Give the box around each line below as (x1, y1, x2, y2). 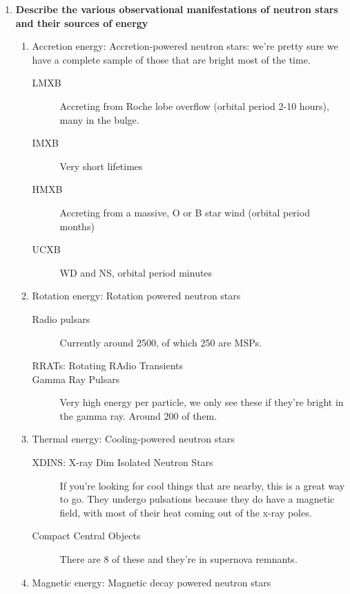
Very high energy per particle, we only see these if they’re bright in (59, 395, 344, 409)
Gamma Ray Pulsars (32, 371, 120, 386)
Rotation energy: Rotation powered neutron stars (32, 288, 241, 303)
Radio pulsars (32, 311, 90, 326)
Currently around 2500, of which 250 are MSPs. (59, 335, 262, 349)
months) (59, 219, 95, 233)
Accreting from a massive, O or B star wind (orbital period (59, 205, 310, 219)
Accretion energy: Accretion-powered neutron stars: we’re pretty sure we (32, 39, 338, 53)
